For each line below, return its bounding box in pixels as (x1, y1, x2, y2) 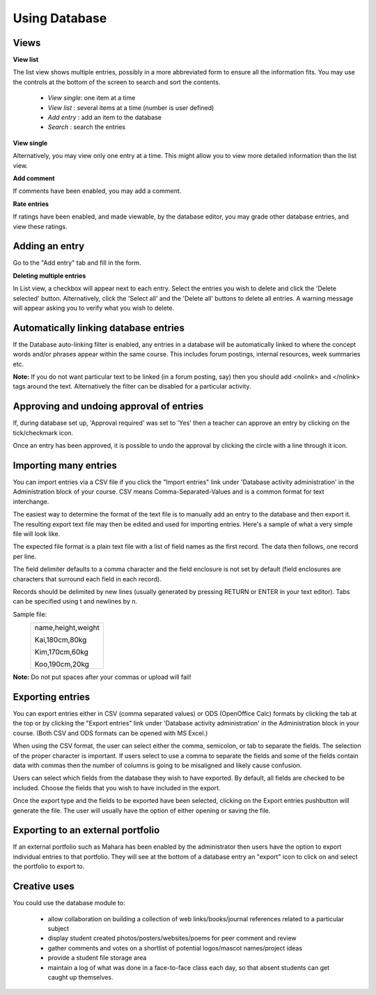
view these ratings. (13, 222, 68, 230)
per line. (13, 552, 37, 561)
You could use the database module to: (13, 899, 125, 907)
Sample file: (13, 610, 47, 618)
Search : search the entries (47, 123, 125, 132)
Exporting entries (13, 691, 91, 703)
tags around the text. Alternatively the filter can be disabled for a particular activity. (13, 382, 251, 391)
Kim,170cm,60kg (34, 648, 88, 657)
